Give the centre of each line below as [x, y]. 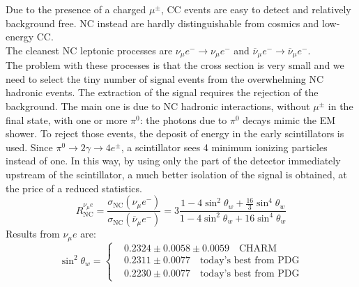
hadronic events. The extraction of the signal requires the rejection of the [162, 92]
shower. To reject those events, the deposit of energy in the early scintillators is [175, 133]
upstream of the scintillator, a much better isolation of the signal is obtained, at [176, 174]
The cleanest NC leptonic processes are [89, 50]
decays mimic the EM [289, 119]
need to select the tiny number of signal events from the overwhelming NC [165, 78]
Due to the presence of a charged [76, 9]
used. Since [29, 147]
